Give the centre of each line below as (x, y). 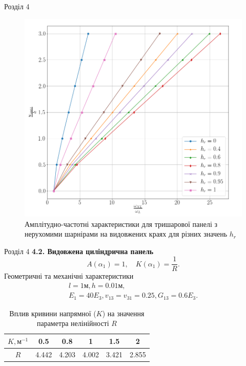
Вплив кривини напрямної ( (53, 313)
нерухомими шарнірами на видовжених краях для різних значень (126, 234)
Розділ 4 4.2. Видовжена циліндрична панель (79, 251)
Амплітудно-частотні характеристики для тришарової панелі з (121, 224)
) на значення (123, 313)
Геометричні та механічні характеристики (69, 276)
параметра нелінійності (73, 323)
